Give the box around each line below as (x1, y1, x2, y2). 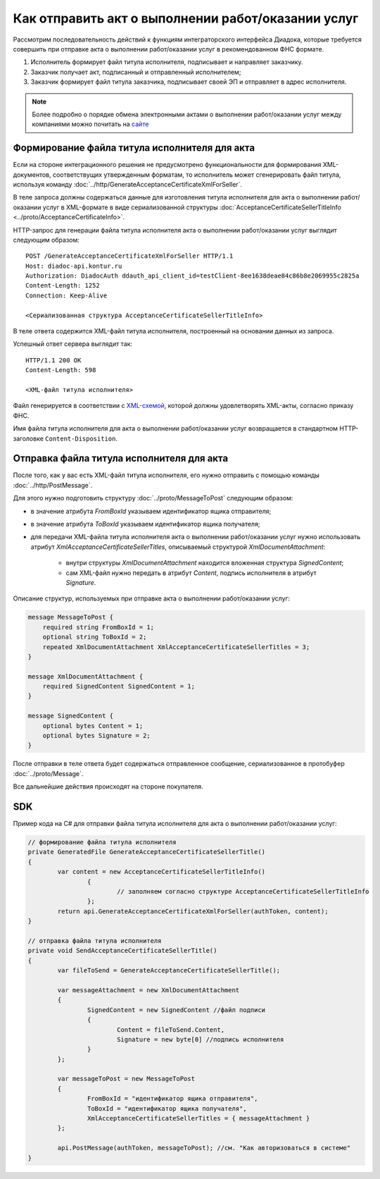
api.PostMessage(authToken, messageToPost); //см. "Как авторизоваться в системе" (57, 1144, 351, 1152)
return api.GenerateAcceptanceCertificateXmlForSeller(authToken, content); (57, 907, 329, 915)
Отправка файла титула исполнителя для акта (13, 452, 229, 464)
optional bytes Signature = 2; (42, 732, 151, 740)
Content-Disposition (44, 434, 116, 443)
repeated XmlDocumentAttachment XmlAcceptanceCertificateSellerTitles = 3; (42, 643, 310, 651)
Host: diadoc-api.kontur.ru (25, 261, 122, 270)
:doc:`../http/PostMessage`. (13, 481, 93, 489)
